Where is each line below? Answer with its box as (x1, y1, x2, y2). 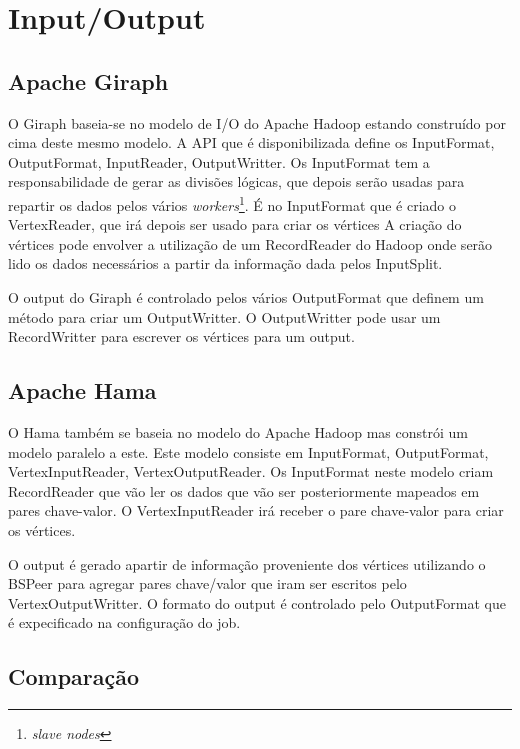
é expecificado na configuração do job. (8, 612, 241, 633)
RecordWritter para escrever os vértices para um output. (8, 326, 355, 347)
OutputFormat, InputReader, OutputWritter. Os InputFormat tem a (8, 151, 430, 172)
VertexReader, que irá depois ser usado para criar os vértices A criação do (8, 214, 462, 235)
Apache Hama (8, 375, 157, 406)
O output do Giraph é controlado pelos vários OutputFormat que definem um (8, 286, 484, 307)
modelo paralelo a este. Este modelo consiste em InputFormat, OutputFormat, (8, 441, 489, 462)
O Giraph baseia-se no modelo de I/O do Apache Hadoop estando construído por (8, 112, 506, 133)
